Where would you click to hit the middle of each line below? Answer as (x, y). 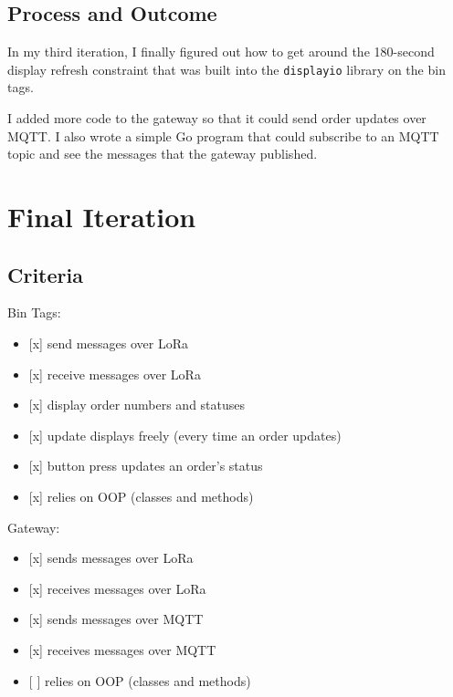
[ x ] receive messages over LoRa (115, 374)
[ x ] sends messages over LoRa (111, 558)
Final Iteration (102, 217)
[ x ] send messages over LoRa (108, 343)
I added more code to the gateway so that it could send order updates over (217, 118)
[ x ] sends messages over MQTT (116, 619)
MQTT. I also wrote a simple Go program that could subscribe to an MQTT (223, 135)
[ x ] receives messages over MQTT (122, 649)
